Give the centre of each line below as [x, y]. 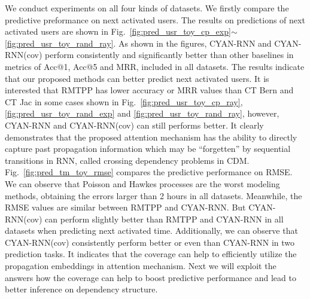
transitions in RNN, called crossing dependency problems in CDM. [127, 160]
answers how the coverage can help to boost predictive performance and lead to [151, 277]
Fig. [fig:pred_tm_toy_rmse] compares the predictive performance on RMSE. [149, 172]
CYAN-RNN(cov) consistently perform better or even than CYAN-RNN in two [150, 242]
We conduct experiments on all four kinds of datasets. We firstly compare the [147, 8]
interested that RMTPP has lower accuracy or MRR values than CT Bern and [149, 90]
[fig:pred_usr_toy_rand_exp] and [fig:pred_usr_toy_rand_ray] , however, [142, 113]
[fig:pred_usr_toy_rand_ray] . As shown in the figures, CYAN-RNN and [138, 43]
